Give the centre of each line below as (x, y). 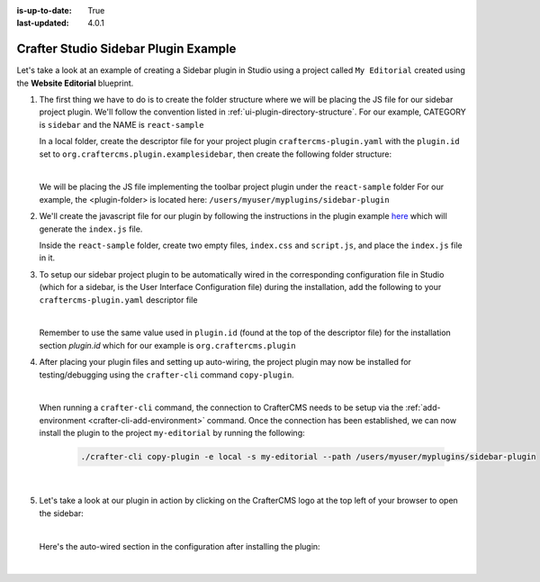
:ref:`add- (423, 408)
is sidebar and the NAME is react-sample (121, 124)
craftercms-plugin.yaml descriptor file (118, 300)
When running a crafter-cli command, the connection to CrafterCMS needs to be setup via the (221, 408)
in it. (47, 258)
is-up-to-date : (44, 10)
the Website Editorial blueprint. (75, 83)
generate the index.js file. (91, 229)
